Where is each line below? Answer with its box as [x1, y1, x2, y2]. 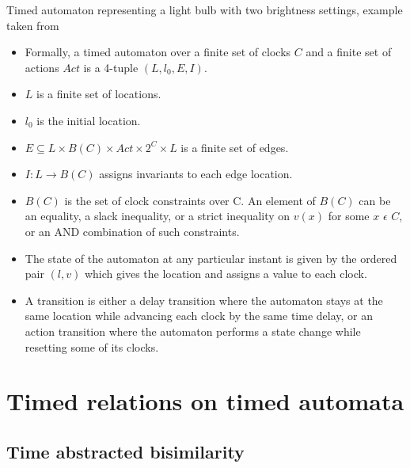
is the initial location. [36, 112, 141, 128]
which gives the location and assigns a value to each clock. [84, 265, 367, 282]
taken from [6, 17, 59, 33]
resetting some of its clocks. [25, 338, 159, 355]
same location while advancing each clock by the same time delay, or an [25, 307, 373, 324]
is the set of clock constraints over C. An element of [64, 192, 316, 208]
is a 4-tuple [83, 59, 139, 75]
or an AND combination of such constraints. [25, 223, 240, 239]
